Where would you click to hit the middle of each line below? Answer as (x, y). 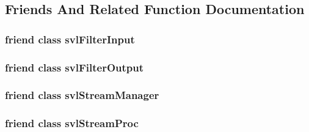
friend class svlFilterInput (70, 39)
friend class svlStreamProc (72, 123)
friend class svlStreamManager (82, 95)
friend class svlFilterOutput (75, 67)
